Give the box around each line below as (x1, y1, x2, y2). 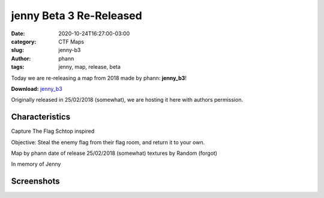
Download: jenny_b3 (11, 85, 62, 92)
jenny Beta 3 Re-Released (11, 9, 142, 22)
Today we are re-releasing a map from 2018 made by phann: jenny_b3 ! (11, 74, 187, 81)
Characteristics (11, 112, 71, 122)
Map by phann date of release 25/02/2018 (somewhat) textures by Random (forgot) (11, 150, 218, 157)
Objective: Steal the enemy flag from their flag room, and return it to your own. (11, 138, 205, 146)
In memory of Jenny (11, 160, 61, 167)
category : (11, 38, 37, 45)
